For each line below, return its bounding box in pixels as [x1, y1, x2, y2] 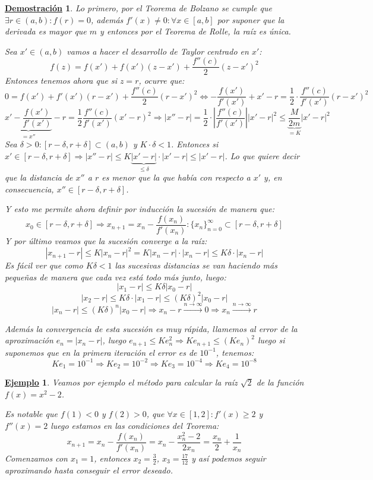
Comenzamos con [5, 451, 68, 464]
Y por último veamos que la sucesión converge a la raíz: [5, 235, 207, 247]
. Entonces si [171, 138, 219, 150]
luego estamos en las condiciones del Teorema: [50, 419, 219, 431]
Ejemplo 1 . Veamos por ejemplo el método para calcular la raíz [5, 376, 238, 389]
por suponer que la [217, 13, 285, 26]
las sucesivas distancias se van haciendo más [115, 259, 277, 271]
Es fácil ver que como [5, 259, 83, 271]
